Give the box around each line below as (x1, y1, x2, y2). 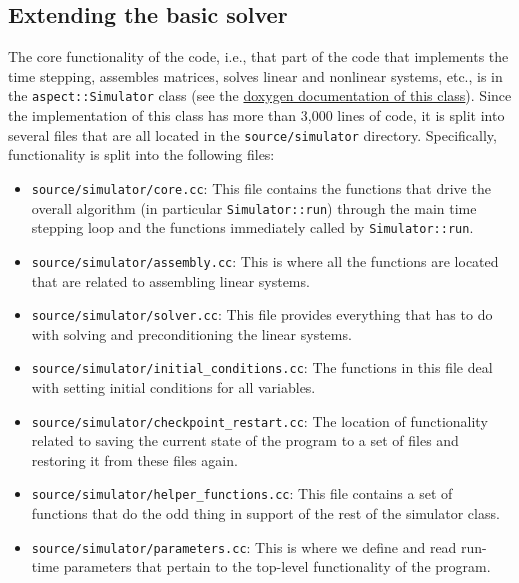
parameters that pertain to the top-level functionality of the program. (63, 556, 491, 577)
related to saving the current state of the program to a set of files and (31, 430, 459, 451)
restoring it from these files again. (31, 449, 238, 470)
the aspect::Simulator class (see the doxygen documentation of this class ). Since (8, 85, 512, 106)
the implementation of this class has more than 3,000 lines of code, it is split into (8, 105, 505, 126)
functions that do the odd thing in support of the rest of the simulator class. (31, 503, 500, 524)
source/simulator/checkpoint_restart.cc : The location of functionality (31, 410, 488, 431)
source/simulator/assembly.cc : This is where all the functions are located (31, 250, 499, 271)
